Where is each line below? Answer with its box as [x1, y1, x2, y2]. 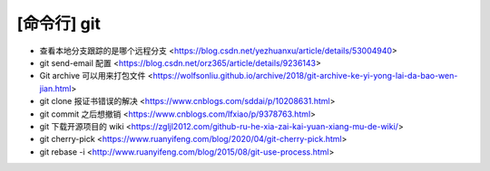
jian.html [39, 82, 72, 94]
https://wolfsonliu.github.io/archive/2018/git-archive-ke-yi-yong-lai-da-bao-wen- [152, 71, 458, 81]
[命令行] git [16, 14, 102, 33]
